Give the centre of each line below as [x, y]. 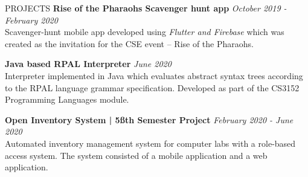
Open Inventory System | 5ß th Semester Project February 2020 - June [149, 119]
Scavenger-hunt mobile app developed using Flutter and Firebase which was [145, 32]
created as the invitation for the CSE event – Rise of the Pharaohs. [129, 43]
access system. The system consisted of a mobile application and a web [136, 155]
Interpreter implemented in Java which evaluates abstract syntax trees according [154, 75]
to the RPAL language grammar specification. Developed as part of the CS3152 [152, 87]
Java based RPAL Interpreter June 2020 [88, 64]
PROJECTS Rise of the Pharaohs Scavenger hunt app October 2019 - [146, 8]
